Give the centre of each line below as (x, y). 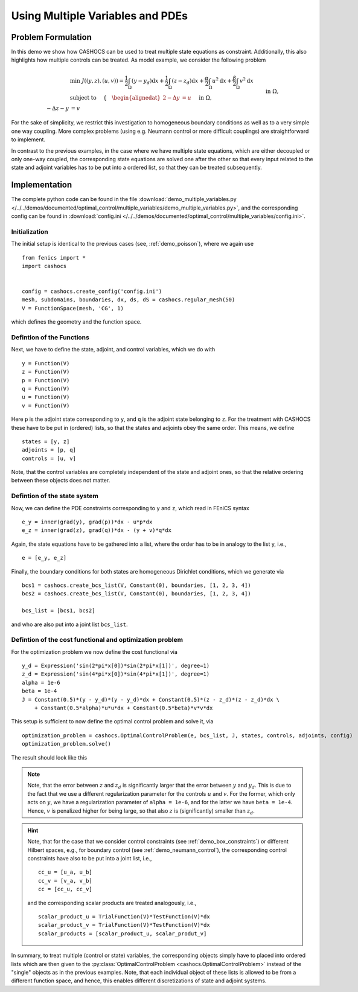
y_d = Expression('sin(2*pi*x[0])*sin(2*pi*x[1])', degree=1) (116, 666)
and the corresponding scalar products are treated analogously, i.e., (112, 903)
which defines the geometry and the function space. (76, 322)
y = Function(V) (46, 363)
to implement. (28, 139)
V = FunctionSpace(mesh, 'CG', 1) (73, 308)
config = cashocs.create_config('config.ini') (92, 292)
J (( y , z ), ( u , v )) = (103, 81)
